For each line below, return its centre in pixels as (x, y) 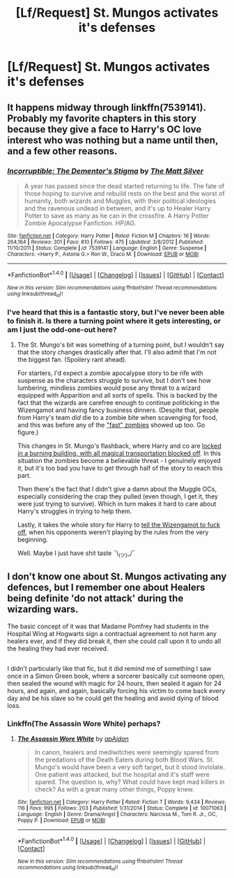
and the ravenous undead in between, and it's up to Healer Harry (117, 208)
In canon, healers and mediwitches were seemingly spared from (127, 752)
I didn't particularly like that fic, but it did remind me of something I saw (109, 669)
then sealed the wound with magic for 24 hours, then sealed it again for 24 (114, 683)
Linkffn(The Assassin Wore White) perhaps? (84, 724)
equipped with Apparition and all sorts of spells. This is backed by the (117, 395)
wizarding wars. (43, 609)
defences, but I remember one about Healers (106, 588)
